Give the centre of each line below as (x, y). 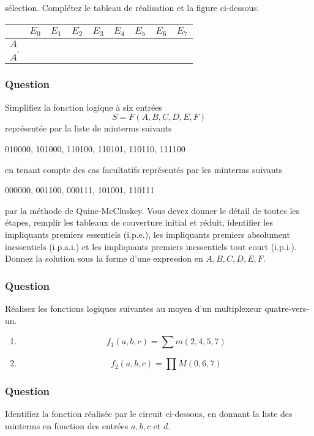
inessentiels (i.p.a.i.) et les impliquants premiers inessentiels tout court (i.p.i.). (151, 246)
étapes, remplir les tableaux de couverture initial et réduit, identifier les (139, 222)
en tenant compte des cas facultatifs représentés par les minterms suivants (144, 169)
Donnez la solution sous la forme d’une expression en (104, 258)
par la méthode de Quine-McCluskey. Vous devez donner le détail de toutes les (152, 210)
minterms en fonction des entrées (67, 425)
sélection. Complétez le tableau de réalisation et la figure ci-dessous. (132, 7)
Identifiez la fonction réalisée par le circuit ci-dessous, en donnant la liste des (149, 414)
